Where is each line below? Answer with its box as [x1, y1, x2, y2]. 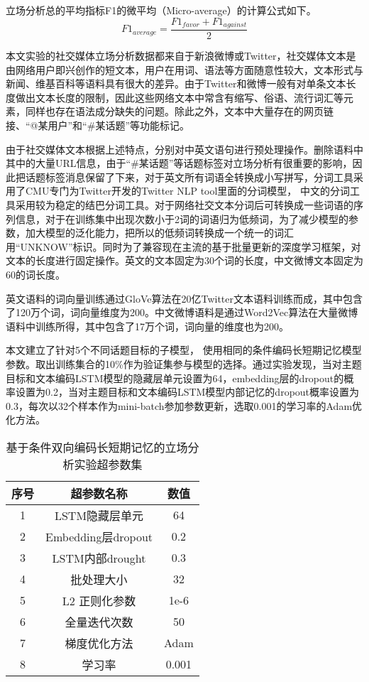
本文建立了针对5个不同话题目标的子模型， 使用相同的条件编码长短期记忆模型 [6, 342, 362, 357]
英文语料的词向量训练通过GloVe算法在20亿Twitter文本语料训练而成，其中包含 [6, 291, 363, 305]
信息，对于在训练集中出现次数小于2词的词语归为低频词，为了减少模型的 [15, 211, 348, 226]
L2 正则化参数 [62, 592, 136, 609]
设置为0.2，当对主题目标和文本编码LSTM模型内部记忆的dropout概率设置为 [15, 384, 360, 399]
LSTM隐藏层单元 [54, 507, 144, 524]
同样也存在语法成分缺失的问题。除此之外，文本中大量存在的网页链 [25, 104, 334, 119]
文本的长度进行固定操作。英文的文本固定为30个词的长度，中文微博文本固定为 [6, 253, 363, 268]
